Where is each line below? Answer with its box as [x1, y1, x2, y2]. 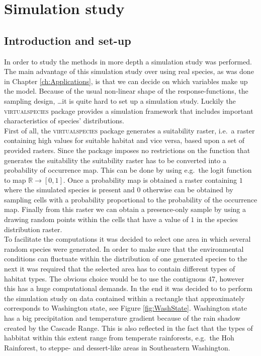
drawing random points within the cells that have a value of [4, 214, 189, 225]
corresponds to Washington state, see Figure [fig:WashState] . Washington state [4, 303, 247, 313]
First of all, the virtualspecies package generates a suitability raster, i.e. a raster [4, 125, 255, 135]
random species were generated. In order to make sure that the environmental [4, 243, 244, 254]
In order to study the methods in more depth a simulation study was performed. [4, 56, 252, 66]
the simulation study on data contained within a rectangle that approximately [4, 293, 245, 303]
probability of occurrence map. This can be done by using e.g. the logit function [4, 165, 252, 175]
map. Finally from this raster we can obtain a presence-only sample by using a [4, 204, 246, 215]
